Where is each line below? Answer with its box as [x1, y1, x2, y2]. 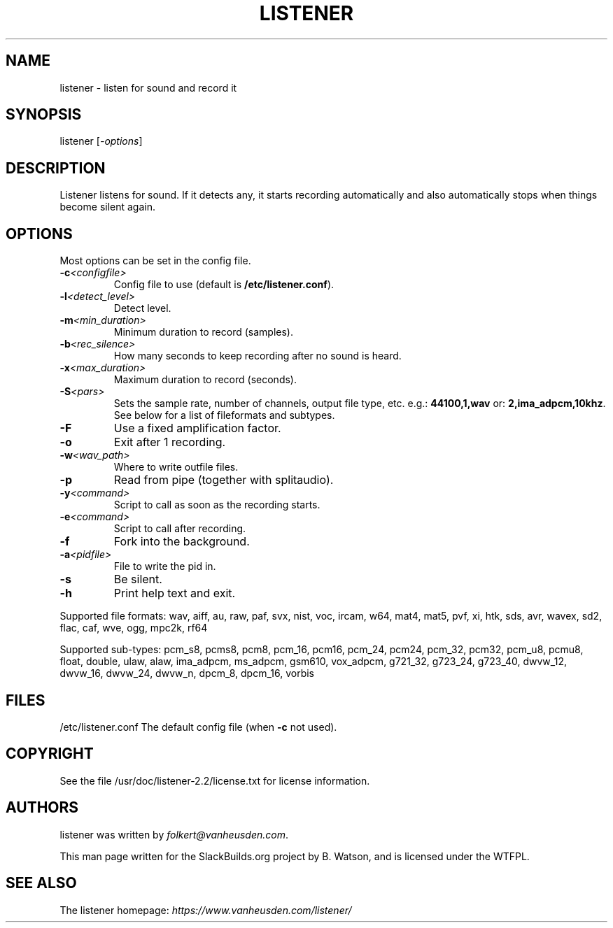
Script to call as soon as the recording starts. [113, 499, 320, 511]
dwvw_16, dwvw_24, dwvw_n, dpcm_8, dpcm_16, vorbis [59, 667, 315, 680]
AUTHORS [6, 799, 79, 817]
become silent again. [59, 201, 156, 213]
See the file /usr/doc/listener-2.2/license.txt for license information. [59, 774, 370, 787]
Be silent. [113, 572, 162, 587]
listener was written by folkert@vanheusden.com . [59, 828, 288, 841]
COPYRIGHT [6, 745, 94, 763]
